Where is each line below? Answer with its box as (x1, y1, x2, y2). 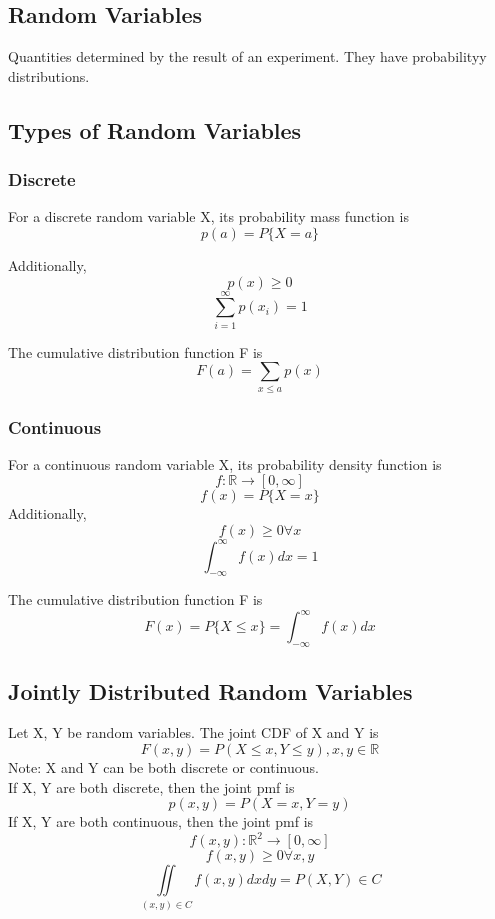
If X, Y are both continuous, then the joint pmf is (8, 811, 314, 832)
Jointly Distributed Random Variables (8, 675, 413, 706)
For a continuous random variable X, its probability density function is (8, 453, 442, 474)
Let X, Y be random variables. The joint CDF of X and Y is (8, 722, 379, 743)
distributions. (8, 65, 90, 86)
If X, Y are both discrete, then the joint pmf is (8, 776, 295, 797)
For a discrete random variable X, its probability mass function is (8, 206, 409, 227)
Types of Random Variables (8, 114, 302, 145)
